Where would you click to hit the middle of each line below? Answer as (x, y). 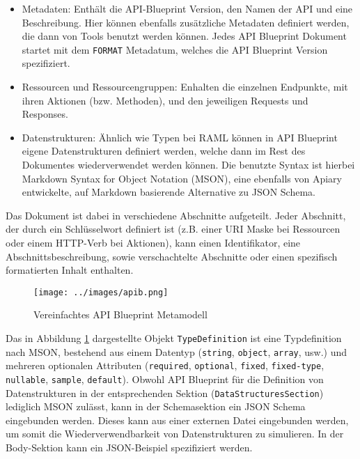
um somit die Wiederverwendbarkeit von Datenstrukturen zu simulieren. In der (175, 434)
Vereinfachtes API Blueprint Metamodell (120, 314)
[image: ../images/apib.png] (101, 292)
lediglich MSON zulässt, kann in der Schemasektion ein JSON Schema (156, 406)
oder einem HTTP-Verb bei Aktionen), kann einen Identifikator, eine (153, 242)
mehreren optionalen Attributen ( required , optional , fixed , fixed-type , (165, 365)
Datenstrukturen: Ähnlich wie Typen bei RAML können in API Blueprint (180, 137)
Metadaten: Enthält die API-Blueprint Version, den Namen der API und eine (187, 8)
